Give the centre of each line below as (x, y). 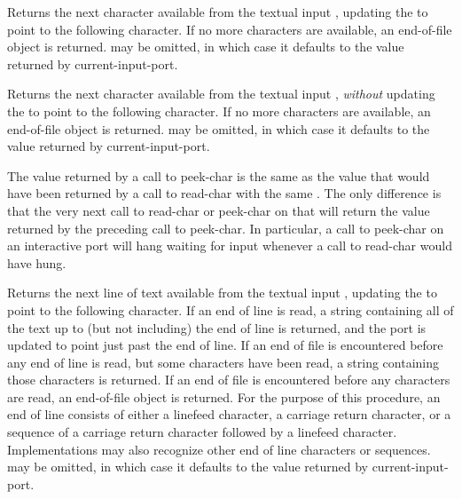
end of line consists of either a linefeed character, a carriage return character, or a (229, 414)
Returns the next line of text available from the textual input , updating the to (222, 293)
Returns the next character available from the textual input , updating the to (218, 12)
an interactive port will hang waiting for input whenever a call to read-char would (230, 246)
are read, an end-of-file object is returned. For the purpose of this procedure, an (224, 396)
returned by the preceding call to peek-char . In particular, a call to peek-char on (226, 228)
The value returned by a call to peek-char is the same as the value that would (219, 175)
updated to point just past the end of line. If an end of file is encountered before (225, 345)
